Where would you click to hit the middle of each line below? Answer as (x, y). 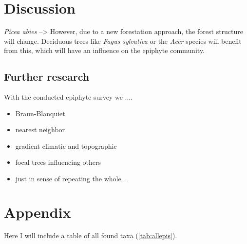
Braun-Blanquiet (40, 113)
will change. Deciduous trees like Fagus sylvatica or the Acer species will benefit (123, 41)
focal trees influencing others (58, 162)
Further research (47, 77)
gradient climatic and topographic (66, 146)
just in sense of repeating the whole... (71, 179)
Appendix (38, 212)
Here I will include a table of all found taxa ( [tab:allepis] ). (91, 235)
